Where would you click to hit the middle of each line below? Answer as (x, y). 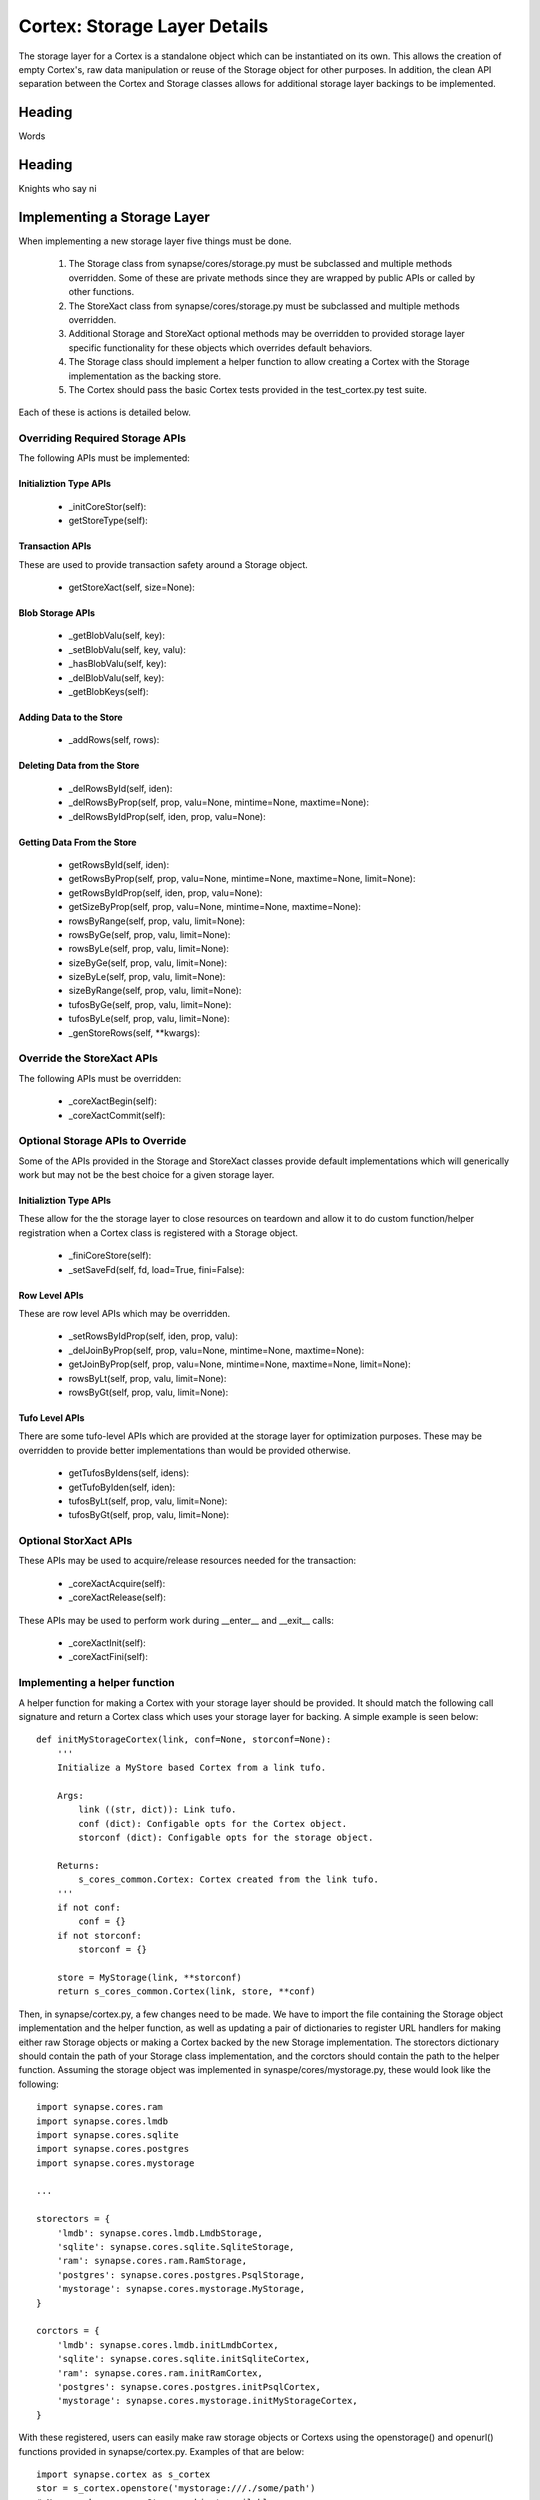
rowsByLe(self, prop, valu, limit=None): (149, 949)
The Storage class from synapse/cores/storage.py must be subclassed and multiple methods (260, 264)
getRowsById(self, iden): (119, 864)
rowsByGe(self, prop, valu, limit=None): (149, 934)
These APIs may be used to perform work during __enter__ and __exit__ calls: (176, 1620)
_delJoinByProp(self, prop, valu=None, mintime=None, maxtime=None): (216, 1350)
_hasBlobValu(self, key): (117, 664)
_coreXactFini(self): (108, 1657)
